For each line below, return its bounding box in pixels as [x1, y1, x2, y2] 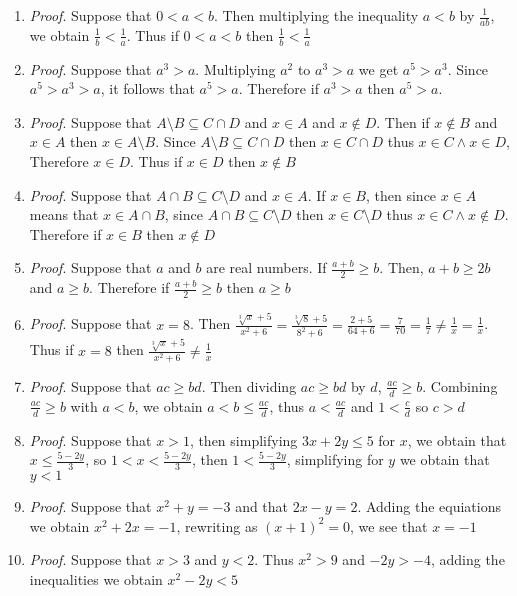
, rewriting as [176, 515, 258, 536]
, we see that [350, 515, 428, 536]
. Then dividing [201, 375, 297, 396]
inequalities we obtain [29, 568, 163, 589]
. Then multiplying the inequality [213, 5, 419, 25]
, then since [366, 184, 437, 205]
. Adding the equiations [357, 496, 501, 517]
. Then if [376, 111, 430, 132]
